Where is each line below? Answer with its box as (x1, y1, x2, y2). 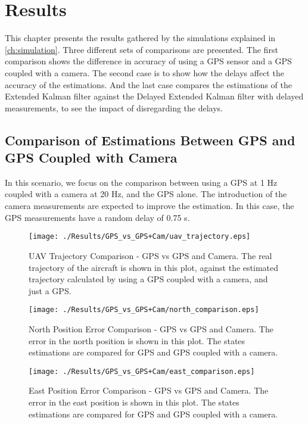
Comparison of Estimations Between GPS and (5, 130, 295, 149)
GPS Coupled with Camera (5, 148, 178, 167)
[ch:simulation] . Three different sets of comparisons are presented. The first (5, 43, 278, 55)
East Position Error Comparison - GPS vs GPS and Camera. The (29, 384, 269, 397)
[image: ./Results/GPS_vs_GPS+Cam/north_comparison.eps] (29, 305, 259, 314)
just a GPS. (29, 284, 71, 297)
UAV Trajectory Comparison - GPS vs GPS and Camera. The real (29, 249, 272, 261)
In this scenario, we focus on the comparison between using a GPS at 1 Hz (5, 176, 278, 188)
